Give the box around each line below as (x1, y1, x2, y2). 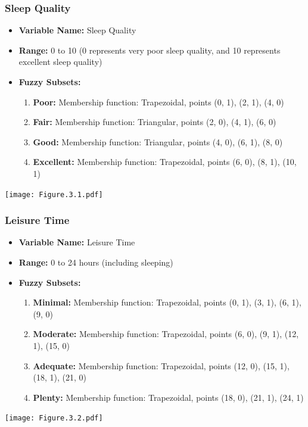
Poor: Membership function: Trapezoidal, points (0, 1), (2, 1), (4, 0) (33, 95, 284, 108)
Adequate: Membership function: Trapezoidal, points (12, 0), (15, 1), (33, 359, 290, 372)
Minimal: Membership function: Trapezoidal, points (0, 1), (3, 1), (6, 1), (33, 296, 301, 308)
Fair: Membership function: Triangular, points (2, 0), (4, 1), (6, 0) (33, 116, 276, 128)
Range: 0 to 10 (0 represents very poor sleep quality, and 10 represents (18, 43, 281, 56)
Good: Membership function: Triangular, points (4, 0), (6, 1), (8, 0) (33, 135, 283, 148)
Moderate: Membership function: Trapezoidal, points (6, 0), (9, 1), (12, (33, 328, 299, 340)
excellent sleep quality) (18, 55, 102, 68)
